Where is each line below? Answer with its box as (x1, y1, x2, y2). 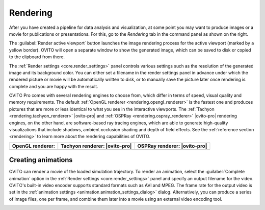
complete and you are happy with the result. (9, 83, 98, 89)
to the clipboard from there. (9, 54, 65, 60)
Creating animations (9, 156, 73, 164)
